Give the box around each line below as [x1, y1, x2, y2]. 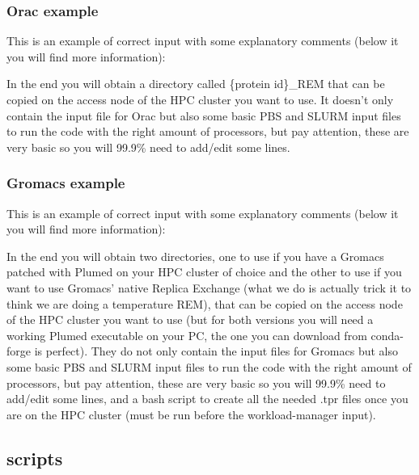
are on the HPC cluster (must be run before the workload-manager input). [6, 406, 376, 422]
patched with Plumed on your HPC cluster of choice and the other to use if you [6, 263, 402, 280]
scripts [6, 445, 63, 470]
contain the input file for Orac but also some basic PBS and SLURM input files [6, 107, 401, 124]
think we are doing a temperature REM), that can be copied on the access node [6, 295, 403, 312]
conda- [370, 326, 404, 343]
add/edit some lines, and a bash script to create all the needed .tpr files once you [6, 390, 408, 407]
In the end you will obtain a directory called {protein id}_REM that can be [6, 75, 385, 92]
